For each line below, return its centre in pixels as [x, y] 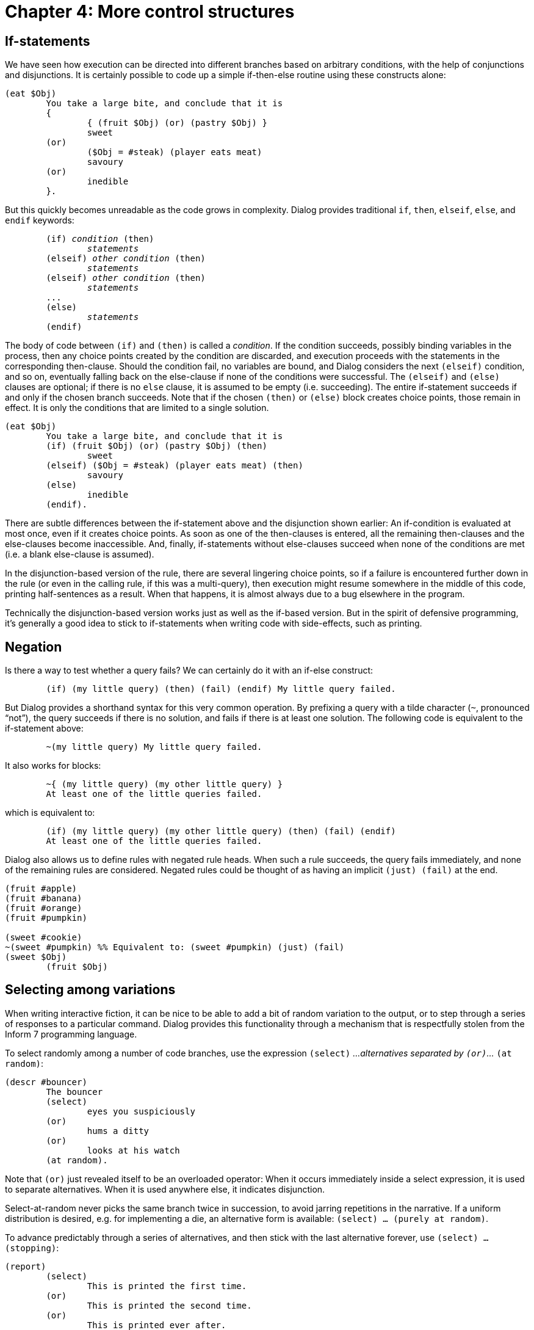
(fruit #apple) [41, 889]
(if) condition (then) [100, 239]
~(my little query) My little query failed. [154, 747]
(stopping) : [32, 1248]
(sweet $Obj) [36, 957]
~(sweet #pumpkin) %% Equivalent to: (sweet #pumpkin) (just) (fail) [175, 947]
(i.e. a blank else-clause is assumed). [80, 554]
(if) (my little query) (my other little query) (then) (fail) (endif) [221, 831]
